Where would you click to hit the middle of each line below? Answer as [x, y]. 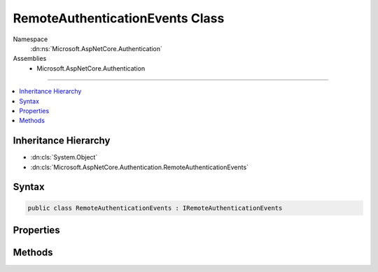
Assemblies [30, 59]
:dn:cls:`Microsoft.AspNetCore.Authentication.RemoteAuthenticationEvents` [139, 167]
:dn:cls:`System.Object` [64, 157]
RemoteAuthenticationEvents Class [119, 18]
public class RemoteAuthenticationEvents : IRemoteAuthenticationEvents [155, 208]
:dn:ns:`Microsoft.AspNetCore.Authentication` [96, 48]
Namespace [30, 39]
